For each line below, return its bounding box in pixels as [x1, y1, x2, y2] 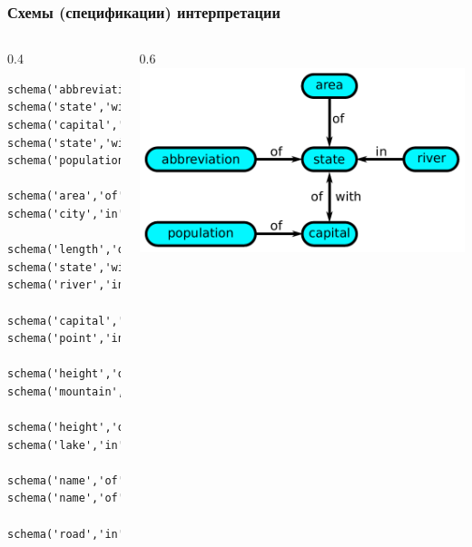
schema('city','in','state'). [7, 207, 190, 220]
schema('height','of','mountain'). [7, 421, 222, 435]
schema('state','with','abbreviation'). [7, 101, 255, 114]
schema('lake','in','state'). [7, 438, 190, 452]
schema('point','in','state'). [7, 332, 196, 346]
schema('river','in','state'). [7, 278, 196, 292]
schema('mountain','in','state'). [7, 385, 216, 398]
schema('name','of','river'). [7, 474, 190, 487]
